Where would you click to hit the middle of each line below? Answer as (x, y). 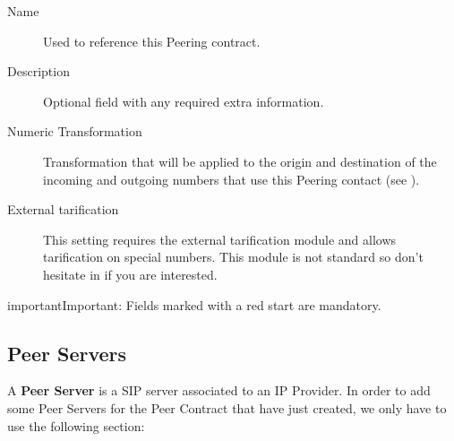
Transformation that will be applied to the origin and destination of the (240, 161)
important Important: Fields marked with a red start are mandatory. (194, 304)
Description (39, 71)
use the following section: (76, 425)
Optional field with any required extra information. (184, 101)
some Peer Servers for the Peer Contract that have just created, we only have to (227, 407)
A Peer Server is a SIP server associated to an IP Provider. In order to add (219, 390)
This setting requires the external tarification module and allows (220, 239)
